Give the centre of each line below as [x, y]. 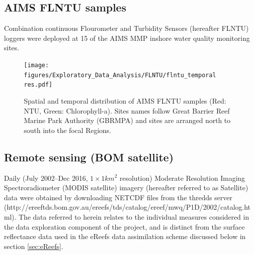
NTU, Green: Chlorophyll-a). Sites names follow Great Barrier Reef [127, 110]
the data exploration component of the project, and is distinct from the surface [125, 226]
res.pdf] [38, 85]
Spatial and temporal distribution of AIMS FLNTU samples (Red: [125, 100]
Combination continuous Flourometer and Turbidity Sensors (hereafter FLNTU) [127, 28]
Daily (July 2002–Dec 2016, [46, 178]
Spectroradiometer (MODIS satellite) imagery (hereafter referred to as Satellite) [126, 188]
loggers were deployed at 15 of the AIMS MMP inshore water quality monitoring [127, 38]
